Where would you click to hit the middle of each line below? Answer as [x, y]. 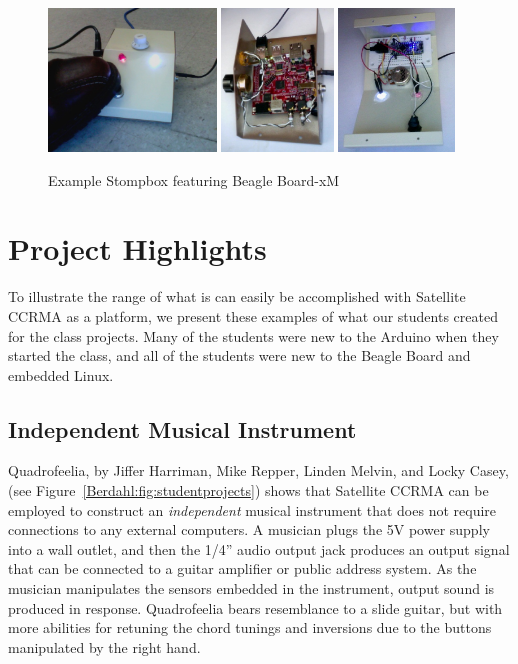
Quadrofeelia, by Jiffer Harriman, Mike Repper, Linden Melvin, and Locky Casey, [258, 470]
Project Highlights [137, 248]
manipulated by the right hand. [104, 646]
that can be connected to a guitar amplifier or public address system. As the [242, 568]
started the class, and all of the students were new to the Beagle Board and [239, 355]
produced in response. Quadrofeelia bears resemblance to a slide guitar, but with [255, 607]
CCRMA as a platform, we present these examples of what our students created [253, 315]
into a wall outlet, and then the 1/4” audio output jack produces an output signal [259, 548]
